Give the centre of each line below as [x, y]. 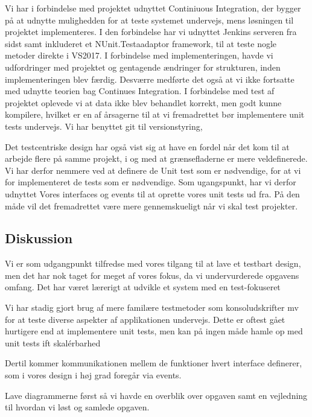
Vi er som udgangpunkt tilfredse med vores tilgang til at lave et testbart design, [153, 263]
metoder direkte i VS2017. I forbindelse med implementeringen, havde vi [139, 55]
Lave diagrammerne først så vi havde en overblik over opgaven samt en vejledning [156, 395]
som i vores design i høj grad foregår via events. [93, 375]
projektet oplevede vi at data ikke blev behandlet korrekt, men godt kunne [143, 102]
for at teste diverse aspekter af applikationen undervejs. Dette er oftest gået [145, 319]
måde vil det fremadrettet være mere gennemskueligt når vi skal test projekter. [151, 205]
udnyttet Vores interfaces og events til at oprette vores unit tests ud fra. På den [152, 193]
